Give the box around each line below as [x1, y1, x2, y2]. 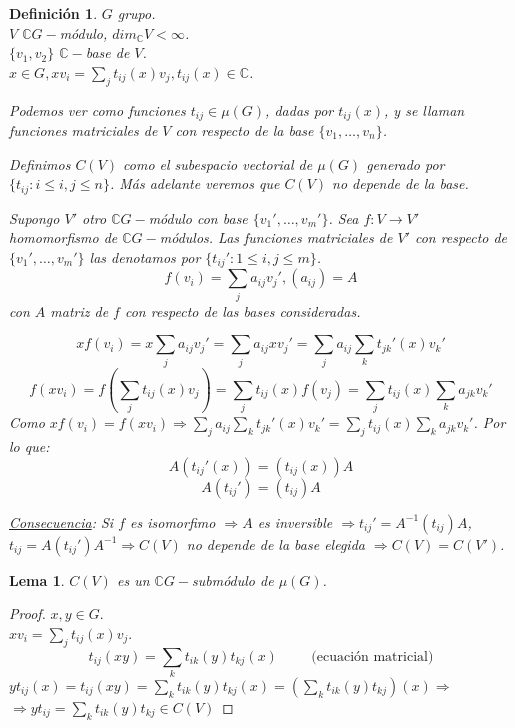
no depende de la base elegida [186, 533, 365, 554]
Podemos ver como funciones [9, 99, 186, 120]
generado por [366, 153, 445, 174]
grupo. [117, 3, 156, 23]
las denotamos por [89, 246, 201, 267]
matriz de [50, 300, 109, 321]
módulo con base [148, 207, 248, 228]
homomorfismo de [9, 227, 118, 248]
